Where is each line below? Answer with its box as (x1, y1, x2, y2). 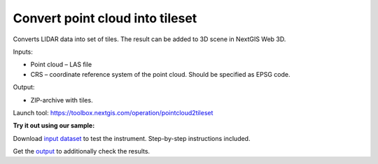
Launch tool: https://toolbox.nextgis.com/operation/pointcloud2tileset (13, 108, 213, 117)
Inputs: (13, 47, 33, 56)
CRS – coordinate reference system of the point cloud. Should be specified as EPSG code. (30, 70, 290, 78)
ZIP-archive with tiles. (30, 96, 94, 104)
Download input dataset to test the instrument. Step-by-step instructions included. (13, 134, 251, 142)
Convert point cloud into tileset (13, 10, 197, 26)
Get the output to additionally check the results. (13, 147, 150, 156)
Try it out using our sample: (13, 121, 95, 130)
